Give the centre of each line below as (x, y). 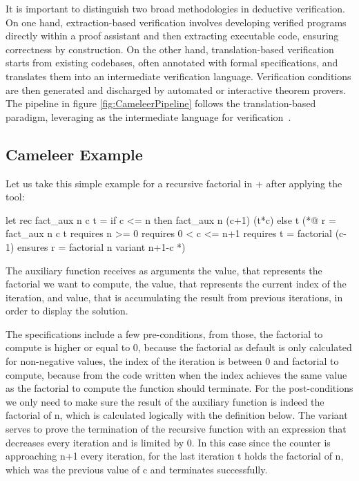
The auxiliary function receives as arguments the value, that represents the (164, 270)
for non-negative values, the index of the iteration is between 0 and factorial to (172, 361)
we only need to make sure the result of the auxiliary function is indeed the (165, 401)
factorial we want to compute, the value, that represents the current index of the (176, 284)
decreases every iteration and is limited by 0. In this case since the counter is (168, 442)
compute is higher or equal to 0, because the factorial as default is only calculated (179, 347)
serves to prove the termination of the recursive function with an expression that (176, 429)
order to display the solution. (67, 311)
